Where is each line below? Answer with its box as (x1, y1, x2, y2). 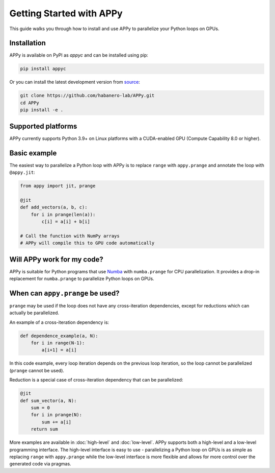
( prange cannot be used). (9, 367, 65, 373)
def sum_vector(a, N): (20, 397, 77, 404)
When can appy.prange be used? (9, 289, 120, 297)
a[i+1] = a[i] (41, 347, 77, 353)
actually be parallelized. (9, 310, 60, 316)
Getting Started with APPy (9, 8, 123, 19)
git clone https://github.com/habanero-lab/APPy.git (20, 92, 155, 99)
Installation (9, 39, 46, 48)
